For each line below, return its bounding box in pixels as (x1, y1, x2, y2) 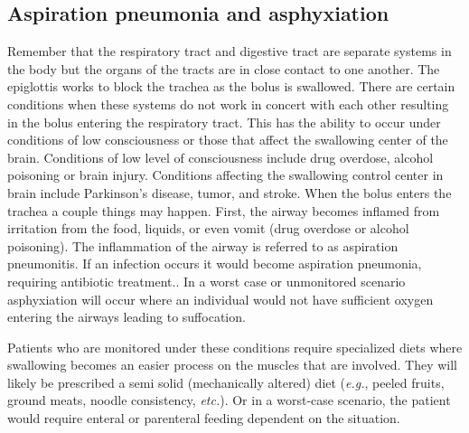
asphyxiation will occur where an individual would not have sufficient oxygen (7, 289, 434, 308)
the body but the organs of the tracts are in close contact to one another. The (7, 59, 440, 78)
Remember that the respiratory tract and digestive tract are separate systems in (7, 42, 452, 61)
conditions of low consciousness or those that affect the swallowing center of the (7, 130, 448, 149)
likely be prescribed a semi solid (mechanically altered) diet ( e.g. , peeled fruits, (7, 372, 445, 391)
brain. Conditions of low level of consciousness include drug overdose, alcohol (7, 147, 434, 166)
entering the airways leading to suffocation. (7, 307, 246, 326)
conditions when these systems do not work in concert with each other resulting (7, 94, 449, 113)
